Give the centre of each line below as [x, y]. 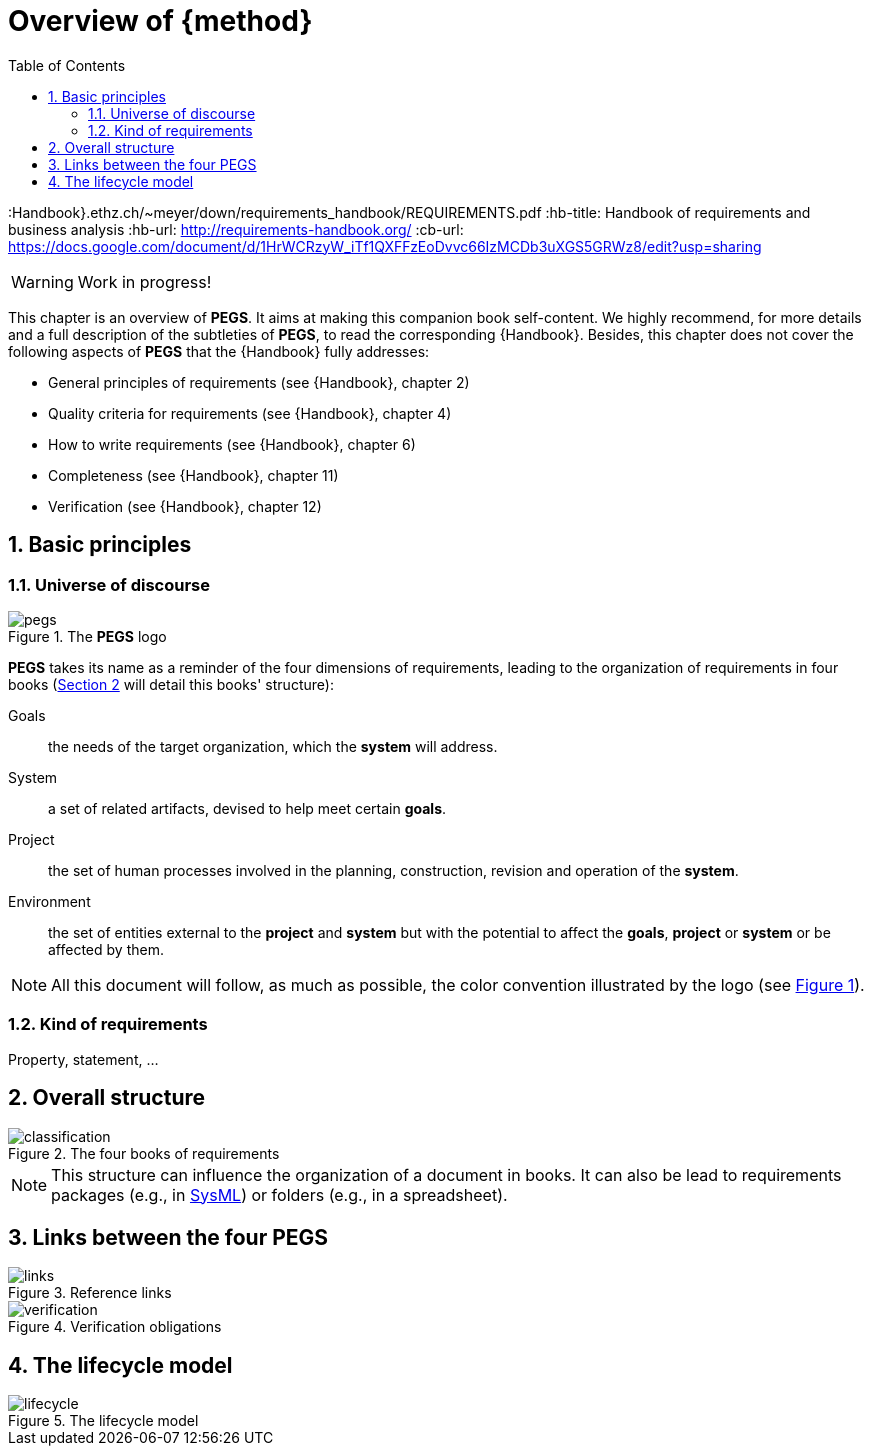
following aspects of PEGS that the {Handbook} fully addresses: [219, 351]
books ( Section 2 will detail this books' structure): [171, 684]
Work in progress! [144, 281]
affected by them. [106, 949]
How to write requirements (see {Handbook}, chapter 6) [232, 444]
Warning [42, 281]
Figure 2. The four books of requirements [144, 1153]
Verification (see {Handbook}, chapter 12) [185, 506]
